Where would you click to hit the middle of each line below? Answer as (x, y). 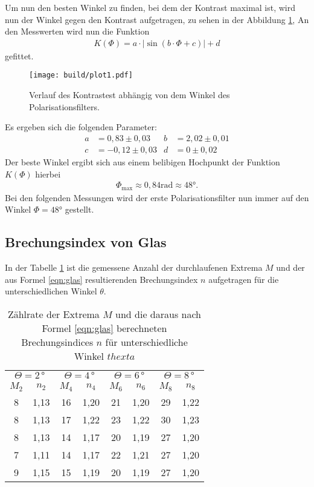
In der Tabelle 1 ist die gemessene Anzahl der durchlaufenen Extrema (134, 267)
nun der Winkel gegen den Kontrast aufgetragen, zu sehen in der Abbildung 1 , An (157, 19)
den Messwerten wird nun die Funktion (77, 31)
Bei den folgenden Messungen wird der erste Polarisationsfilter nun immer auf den (157, 197)
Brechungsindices (57, 342)
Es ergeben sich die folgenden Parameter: (81, 127)
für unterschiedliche (146, 342)
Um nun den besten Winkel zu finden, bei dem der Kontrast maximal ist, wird (150, 7)
